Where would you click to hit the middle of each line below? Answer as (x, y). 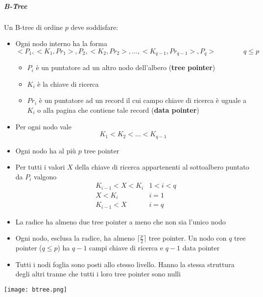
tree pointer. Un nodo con (188, 238)
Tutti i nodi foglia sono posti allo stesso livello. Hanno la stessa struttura (125, 264)
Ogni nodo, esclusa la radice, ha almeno (75, 238)
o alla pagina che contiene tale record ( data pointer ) (118, 110)
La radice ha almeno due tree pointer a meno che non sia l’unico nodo (120, 221)
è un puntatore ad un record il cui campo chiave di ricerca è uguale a (143, 100)
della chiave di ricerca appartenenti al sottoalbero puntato (162, 167)
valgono (45, 176)
